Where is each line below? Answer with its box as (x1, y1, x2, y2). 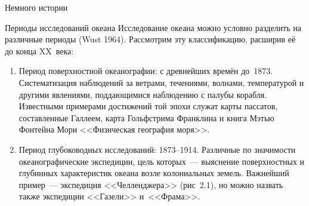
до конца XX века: (5, 44, 74, 57)
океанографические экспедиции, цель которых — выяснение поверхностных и (18, 155, 305, 167)
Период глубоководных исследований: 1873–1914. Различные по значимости (18, 143, 296, 155)
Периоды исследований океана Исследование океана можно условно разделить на (5, 21, 301, 33)
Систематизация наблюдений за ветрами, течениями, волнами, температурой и (18, 76, 304, 88)
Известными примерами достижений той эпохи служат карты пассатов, (18, 100, 278, 112)
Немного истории (5, 1, 68, 13)
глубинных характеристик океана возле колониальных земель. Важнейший (18, 167, 289, 179)
